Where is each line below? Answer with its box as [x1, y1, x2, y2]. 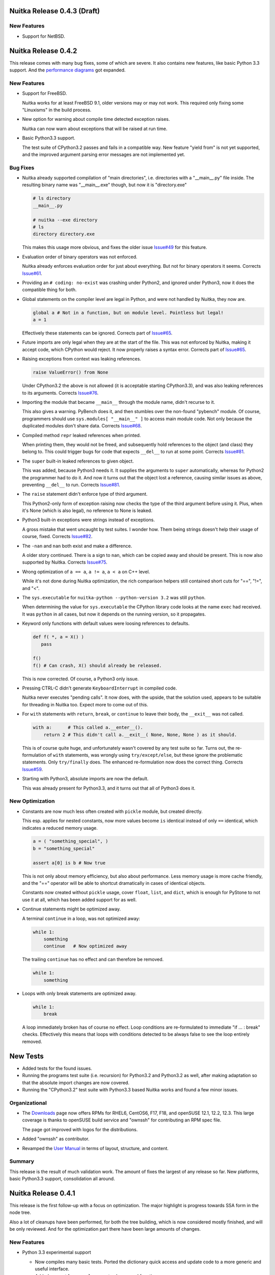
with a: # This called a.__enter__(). [33, 725, 144, 730]
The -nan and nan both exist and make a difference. [22, 543, 132, 549]
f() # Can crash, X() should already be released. [33, 662, 162, 668]
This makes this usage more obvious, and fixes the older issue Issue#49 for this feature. [22, 244, 207, 250]
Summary [9, 1158, 35, 1165]
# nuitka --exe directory [33, 217, 98, 223]
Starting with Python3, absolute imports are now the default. [22, 776, 149, 782]
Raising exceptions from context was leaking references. [22, 356, 142, 362]
